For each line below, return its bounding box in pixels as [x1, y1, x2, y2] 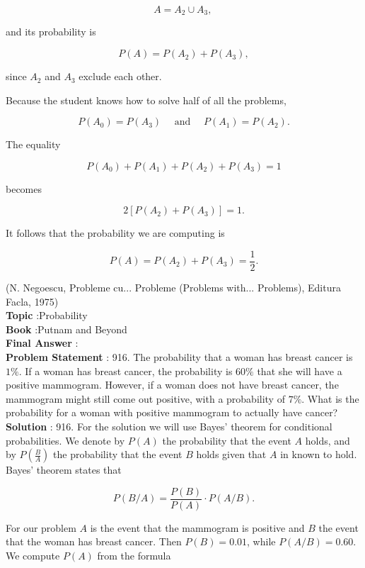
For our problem [6, 520, 76, 535]
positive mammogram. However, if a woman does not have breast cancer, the [6, 377, 339, 392]
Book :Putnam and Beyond [6, 321, 127, 336]
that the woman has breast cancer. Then [6, 534, 182, 549]
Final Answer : [6, 335, 79, 350]
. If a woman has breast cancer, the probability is [18, 363, 233, 378]
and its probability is [6, 24, 96, 39]
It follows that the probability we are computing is [6, 225, 225, 240]
